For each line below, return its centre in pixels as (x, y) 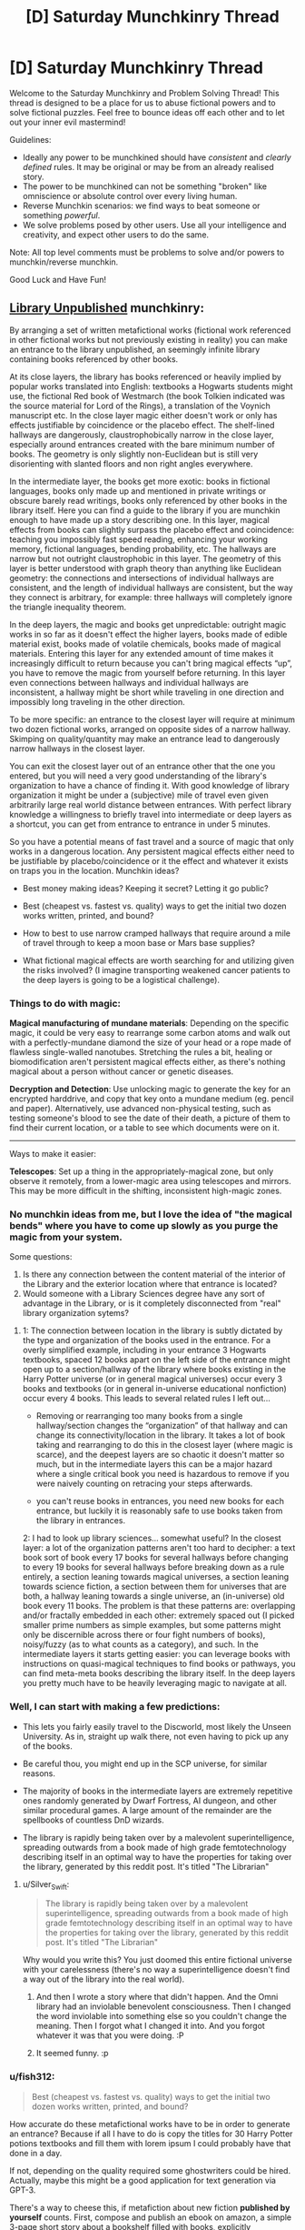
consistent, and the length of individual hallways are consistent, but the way (151, 588)
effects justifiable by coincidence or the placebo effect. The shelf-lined (142, 425)
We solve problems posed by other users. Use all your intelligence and (155, 225)
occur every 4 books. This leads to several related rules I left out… (146, 1399)
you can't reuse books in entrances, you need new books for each (160, 1502)
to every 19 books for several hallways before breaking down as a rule (153, 1567)
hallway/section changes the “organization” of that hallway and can (162, 1426)
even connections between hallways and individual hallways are (129, 682)
